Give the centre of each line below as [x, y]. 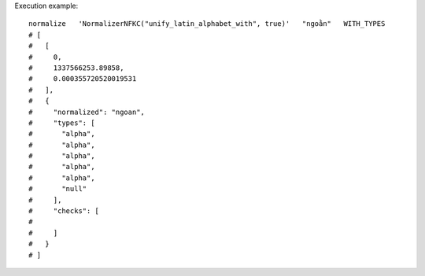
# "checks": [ [64, 211]
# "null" [58, 189]
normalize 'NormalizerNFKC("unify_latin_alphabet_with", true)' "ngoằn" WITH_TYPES [207, 24]
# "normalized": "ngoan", [87, 112]
